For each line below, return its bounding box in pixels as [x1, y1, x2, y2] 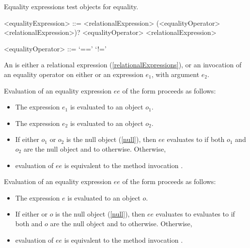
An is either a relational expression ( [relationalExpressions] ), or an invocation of [4, 60, 242, 70]
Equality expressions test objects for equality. [4, 1, 139, 11]
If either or [15, 209, 47, 219]
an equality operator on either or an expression [4, 69, 143, 79]
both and [15, 218, 43, 228]
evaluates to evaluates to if [156, 209, 235, 219]
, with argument [151, 69, 200, 79]
